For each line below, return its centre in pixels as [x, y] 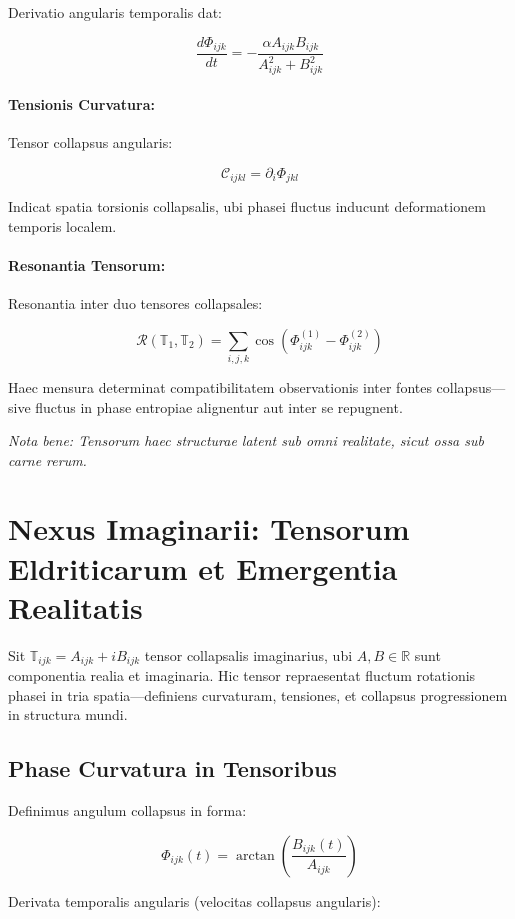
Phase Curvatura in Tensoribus [172, 768]
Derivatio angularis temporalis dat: [115, 12]
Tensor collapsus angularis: [90, 141]
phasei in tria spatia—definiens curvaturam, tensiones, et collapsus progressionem [258, 694]
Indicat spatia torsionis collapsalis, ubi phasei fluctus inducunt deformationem [247, 206]
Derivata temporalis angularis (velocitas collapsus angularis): [194, 900]
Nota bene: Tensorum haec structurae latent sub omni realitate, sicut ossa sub [246, 440]
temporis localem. [62, 225]
